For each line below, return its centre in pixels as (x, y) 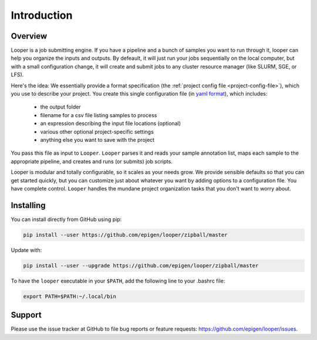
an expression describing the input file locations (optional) (111, 124)
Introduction (42, 15)
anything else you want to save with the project (97, 140)
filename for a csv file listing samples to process (99, 115)
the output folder (61, 107)
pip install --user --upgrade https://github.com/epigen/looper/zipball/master (141, 266)
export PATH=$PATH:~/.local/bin (70, 296)
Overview (29, 36)
